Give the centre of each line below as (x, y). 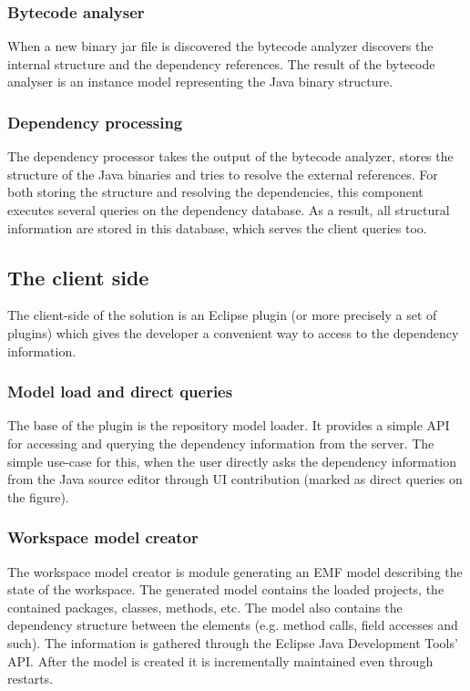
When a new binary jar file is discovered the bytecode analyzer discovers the (220, 46)
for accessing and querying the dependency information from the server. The (221, 443)
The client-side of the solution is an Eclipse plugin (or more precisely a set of (222, 315)
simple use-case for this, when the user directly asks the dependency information (232, 461)
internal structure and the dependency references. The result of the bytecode (221, 63)
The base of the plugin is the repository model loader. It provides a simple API (229, 425)
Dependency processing (95, 122)
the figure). (38, 496)
